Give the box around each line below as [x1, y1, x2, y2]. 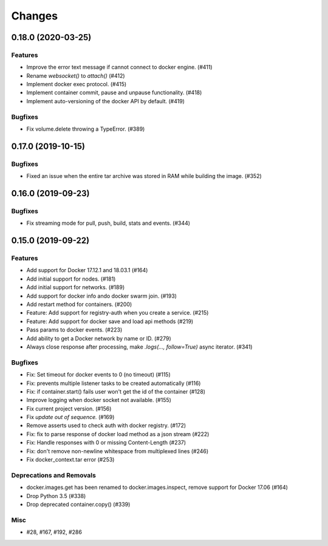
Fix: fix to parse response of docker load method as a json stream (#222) [26, 430, 210, 437]
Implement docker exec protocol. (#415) [26, 81, 127, 88]
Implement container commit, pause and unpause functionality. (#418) [26, 89, 202, 97]
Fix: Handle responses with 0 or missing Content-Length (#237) [26, 439, 186, 446]
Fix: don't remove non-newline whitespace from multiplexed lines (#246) [26, 447, 209, 455]
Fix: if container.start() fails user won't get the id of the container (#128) [26, 387, 206, 395]
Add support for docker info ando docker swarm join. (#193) [26, 292, 177, 299]
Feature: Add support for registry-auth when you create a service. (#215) [26, 309, 209, 316]
